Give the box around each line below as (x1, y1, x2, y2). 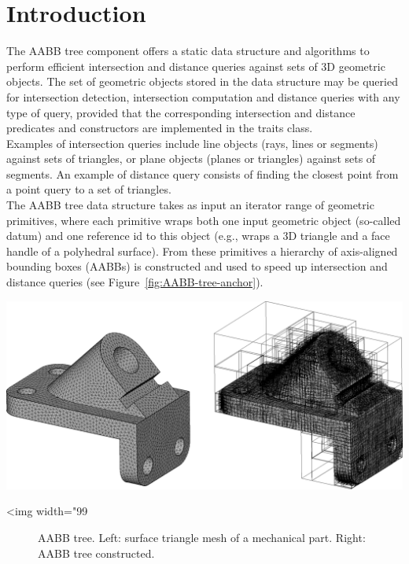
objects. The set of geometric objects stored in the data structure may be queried (6, 73, 398, 90)
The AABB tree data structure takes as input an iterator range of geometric (6, 197, 374, 213)
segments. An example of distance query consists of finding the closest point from (6, 165, 399, 182)
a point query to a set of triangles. (6, 181, 171, 197)
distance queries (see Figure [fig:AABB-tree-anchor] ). (6, 274, 263, 290)
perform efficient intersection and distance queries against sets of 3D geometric (6, 57, 385, 74)
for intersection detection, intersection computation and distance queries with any (6, 88, 400, 105)
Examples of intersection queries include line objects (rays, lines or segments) (6, 135, 378, 151)
